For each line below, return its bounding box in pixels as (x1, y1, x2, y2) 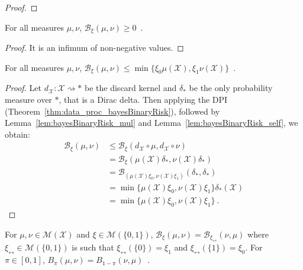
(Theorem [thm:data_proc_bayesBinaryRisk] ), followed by (5, 105, 220, 117)
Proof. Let (5, 82, 41, 94)
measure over (5, 93, 52, 106)
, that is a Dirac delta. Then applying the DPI (59, 93, 228, 106)
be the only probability (189, 82, 273, 94)
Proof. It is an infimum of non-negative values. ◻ (5, 41, 184, 54)
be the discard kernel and (85, 82, 177, 94)
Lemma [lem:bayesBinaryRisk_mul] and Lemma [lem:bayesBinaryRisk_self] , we (5, 116, 298, 129)
